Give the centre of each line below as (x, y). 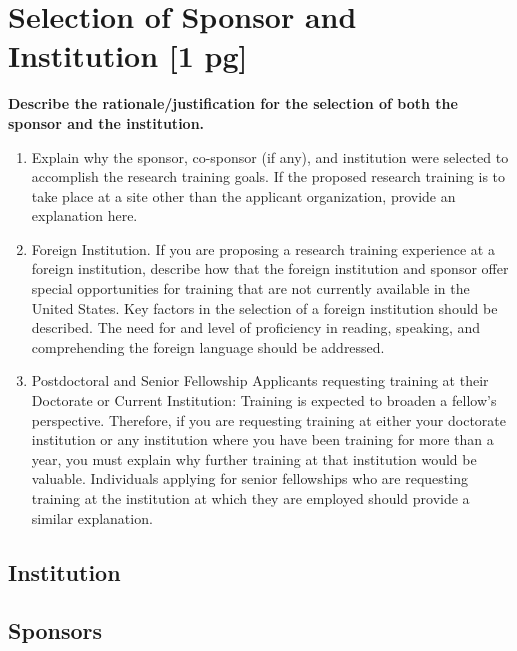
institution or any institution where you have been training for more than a (262, 439)
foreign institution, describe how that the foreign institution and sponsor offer (270, 268)
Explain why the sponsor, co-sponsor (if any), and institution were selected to (270, 156)
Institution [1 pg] (128, 55)
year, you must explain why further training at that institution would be (254, 458)
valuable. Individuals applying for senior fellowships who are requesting (249, 478)
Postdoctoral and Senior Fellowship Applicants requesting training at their (260, 380)
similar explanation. (92, 517)
